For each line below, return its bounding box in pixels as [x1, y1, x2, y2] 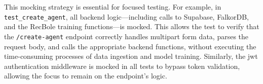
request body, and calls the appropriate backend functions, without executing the [4, 41, 256, 51]
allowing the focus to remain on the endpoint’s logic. [4, 70, 167, 81]
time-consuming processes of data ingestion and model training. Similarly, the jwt [4, 51, 258, 61]
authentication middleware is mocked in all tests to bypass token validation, [4, 60, 240, 71]
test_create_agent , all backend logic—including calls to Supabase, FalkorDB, [4, 11, 249, 22]
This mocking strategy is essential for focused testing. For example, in [4, 2, 221, 12]
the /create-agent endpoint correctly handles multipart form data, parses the [4, 31, 249, 41]
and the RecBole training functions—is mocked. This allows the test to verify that [4, 21, 259, 32]
